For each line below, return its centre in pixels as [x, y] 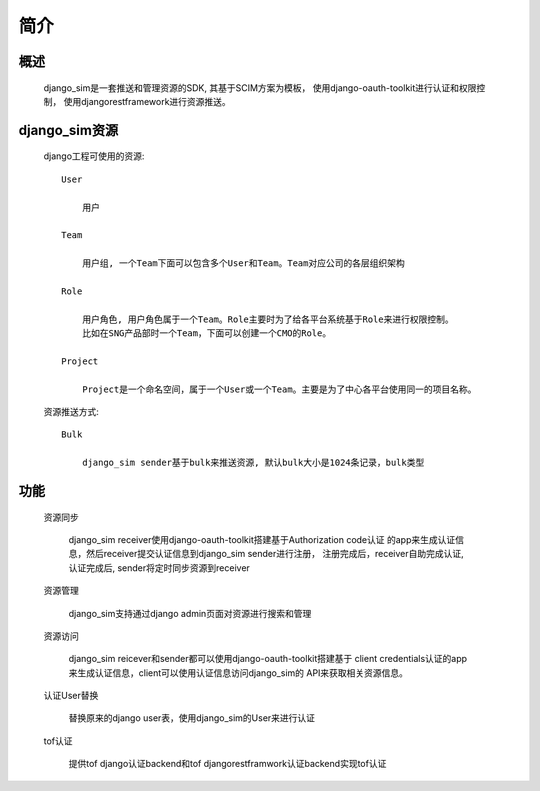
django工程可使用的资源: [94, 156]
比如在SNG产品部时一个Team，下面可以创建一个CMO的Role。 [206, 333]
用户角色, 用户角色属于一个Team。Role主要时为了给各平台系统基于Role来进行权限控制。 [267, 319]
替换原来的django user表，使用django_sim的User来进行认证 [191, 718]
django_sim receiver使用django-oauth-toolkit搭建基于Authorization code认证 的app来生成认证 [262, 539]
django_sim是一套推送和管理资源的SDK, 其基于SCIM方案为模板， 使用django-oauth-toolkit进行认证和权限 [260, 87]
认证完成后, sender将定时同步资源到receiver [159, 567]
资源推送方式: [71, 411]
